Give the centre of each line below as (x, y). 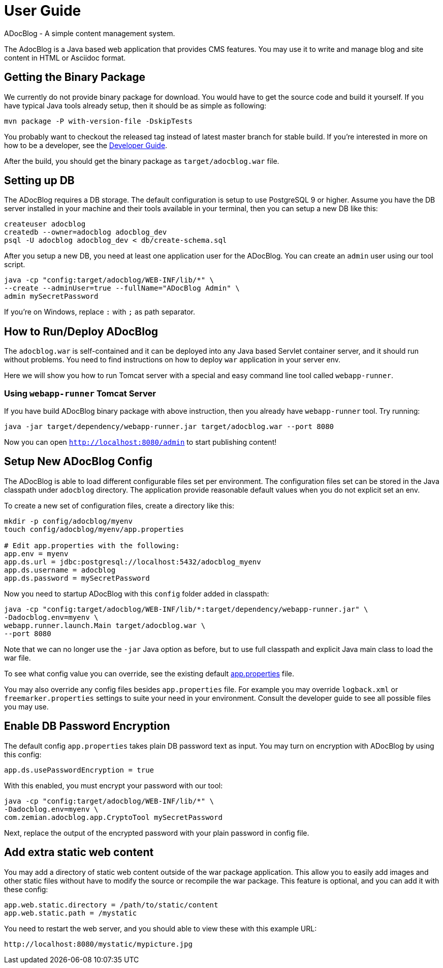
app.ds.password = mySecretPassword (77, 578)
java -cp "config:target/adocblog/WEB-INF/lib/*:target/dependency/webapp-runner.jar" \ (186, 609)
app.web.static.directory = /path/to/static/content (111, 905)
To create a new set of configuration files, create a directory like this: (119, 505)
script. (15, 265)
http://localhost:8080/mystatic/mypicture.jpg (98, 944)
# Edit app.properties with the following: (92, 545)
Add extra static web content (79, 852)
